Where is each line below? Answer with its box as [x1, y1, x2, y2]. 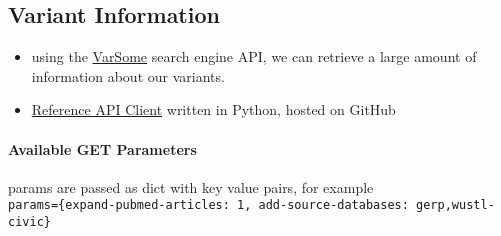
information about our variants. [31, 65, 225, 86]
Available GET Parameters [8, 138, 197, 159]
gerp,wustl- [416, 198, 495, 213]
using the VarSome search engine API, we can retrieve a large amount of [31, 46, 477, 67]
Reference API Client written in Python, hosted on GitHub [31, 99, 396, 120]
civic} [8, 215, 51, 230]
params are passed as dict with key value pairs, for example [8, 176, 374, 197]
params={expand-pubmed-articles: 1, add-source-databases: [8, 198, 409, 213]
